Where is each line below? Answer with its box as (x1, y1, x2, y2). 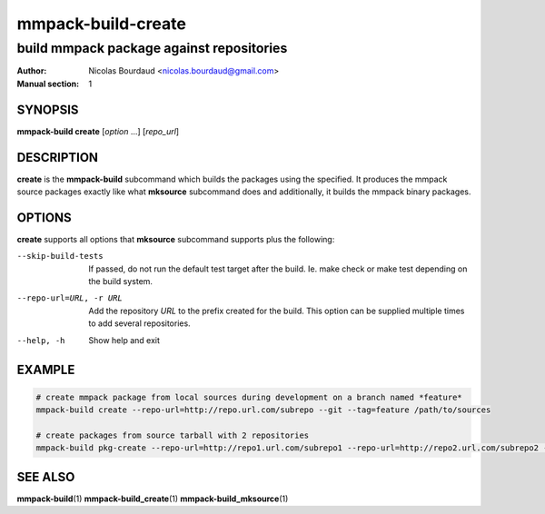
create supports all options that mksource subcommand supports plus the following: (16, 233, 335, 244)
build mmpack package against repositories (16, 40, 288, 56)
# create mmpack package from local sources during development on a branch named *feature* (35, 391, 462, 402)
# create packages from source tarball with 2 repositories (35, 430, 310, 440)
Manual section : (16, 78, 80, 89)
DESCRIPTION (16, 150, 99, 165)
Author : (16, 65, 47, 76)
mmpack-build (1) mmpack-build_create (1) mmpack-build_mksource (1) (16, 493, 289, 504)
